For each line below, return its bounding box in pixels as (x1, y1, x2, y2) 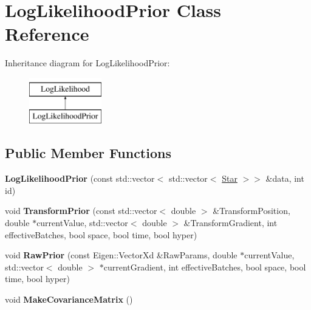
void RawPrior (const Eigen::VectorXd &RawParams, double (5, 249, 238, 261)
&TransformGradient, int (183, 216, 278, 229)
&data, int (265, 172, 304, 185)
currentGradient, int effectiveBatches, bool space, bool (103, 260, 306, 273)
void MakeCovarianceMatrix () (5, 293, 133, 306)
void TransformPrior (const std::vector (5, 204, 157, 217)
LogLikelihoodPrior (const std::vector (5, 172, 155, 185)
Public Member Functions (5, 143, 171, 162)
